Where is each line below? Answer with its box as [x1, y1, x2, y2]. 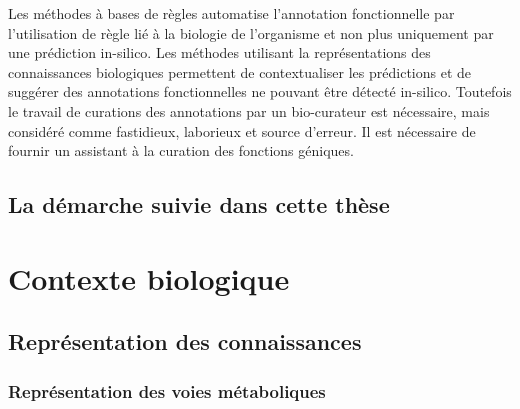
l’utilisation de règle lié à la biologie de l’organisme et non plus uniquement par [8, 22, 494, 43]
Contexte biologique [8, 257, 290, 298]
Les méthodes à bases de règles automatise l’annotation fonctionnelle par [8, 3, 455, 23]
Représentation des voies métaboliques [8, 378, 326, 403]
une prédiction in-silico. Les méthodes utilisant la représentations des [8, 42, 431, 63]
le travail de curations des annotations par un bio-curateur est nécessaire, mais [8, 100, 490, 121]
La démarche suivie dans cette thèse [8, 189, 390, 220]
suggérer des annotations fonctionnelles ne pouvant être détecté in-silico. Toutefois [8, 81, 512, 102]
